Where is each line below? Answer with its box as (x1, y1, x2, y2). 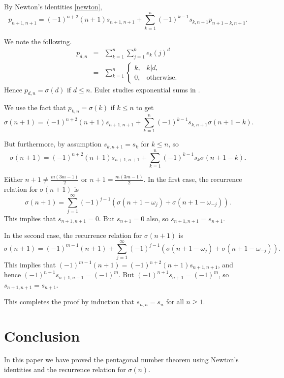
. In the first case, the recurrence (143, 174, 242, 184)
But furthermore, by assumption (4, 139, 102, 149)
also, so (146, 213, 169, 223)
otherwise (146, 74, 175, 82)
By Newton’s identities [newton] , (4, 1, 102, 11)
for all (166, 296, 184, 307)
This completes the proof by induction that (4, 296, 134, 307)
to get (136, 102, 154, 113)
